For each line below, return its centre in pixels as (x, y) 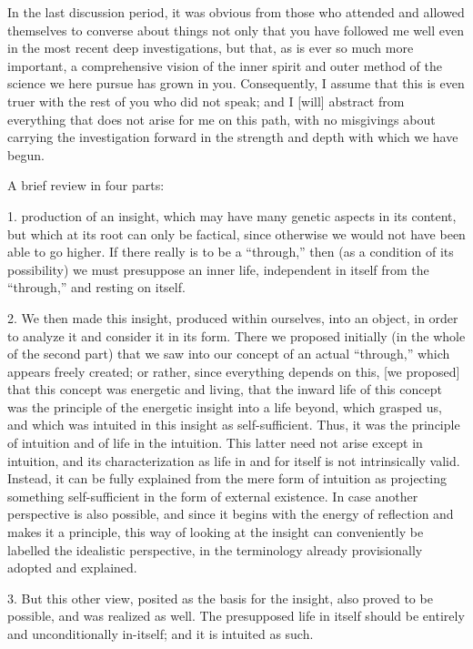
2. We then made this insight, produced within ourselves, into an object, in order (233, 317)
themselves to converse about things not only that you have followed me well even (236, 30)
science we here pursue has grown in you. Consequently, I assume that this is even (236, 83)
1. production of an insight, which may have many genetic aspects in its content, (232, 215)
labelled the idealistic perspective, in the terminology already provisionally (215, 549)
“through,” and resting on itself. (96, 287)
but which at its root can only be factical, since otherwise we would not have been (236, 233)
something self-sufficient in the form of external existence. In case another (213, 496)
